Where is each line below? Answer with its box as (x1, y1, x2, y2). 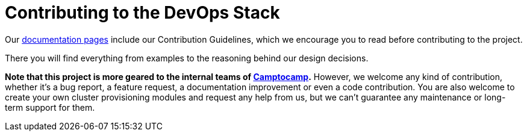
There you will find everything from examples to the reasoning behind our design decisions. (5, 52, 369, 63)
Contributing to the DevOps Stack (5, 2, 280, 23)
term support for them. (5, 102, 95, 113)
